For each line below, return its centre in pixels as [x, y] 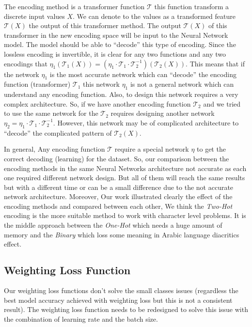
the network [22, 74]
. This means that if [215, 63]
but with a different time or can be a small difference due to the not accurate [119, 187]
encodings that [26, 63]
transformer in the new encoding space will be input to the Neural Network [116, 35]
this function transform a [192, 6]
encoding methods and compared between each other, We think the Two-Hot [118, 206]
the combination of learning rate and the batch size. [81, 319]
